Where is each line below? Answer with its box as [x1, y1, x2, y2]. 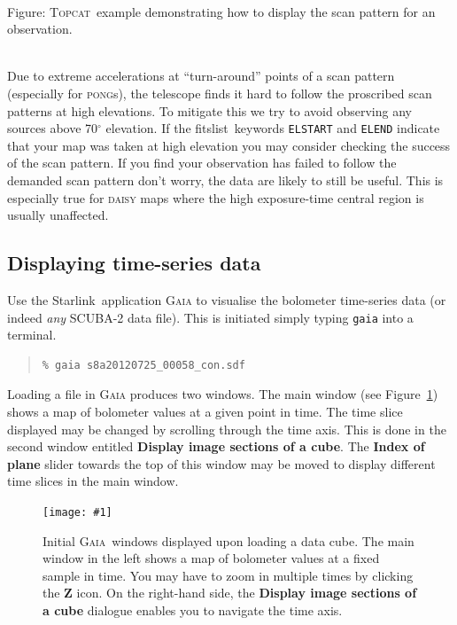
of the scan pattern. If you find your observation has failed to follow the [7, 153, 397, 172]
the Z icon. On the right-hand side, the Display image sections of [43, 583, 417, 602]
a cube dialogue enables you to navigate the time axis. [43, 601, 343, 620]
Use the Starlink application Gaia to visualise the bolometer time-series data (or [7, 290, 446, 309]
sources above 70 [7, 119, 98, 137]
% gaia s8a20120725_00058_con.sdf [42, 358, 245, 371]
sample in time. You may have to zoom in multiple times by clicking [43, 566, 414, 584]
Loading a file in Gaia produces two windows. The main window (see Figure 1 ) [7, 385, 438, 403]
